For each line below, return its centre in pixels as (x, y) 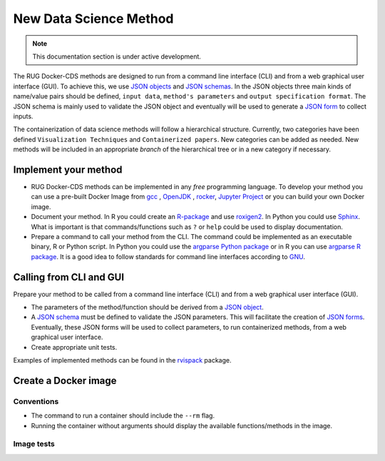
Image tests (34, 444)
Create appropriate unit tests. (74, 347)
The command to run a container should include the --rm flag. (123, 416)
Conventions (36, 401)
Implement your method (68, 169)
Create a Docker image (65, 381)
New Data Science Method (93, 19)
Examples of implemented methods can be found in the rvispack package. (122, 360)
